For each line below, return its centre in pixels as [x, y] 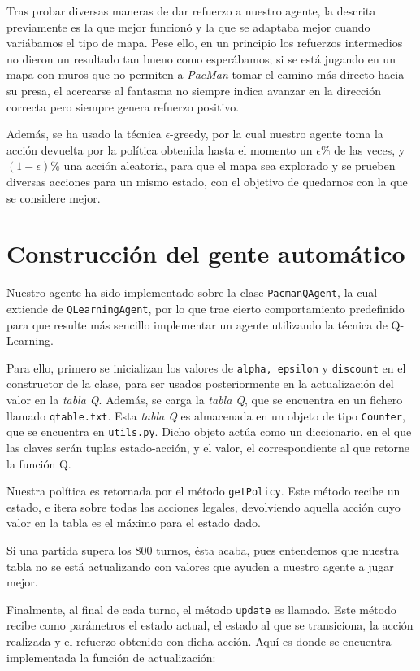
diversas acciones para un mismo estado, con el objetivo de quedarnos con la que [207, 181]
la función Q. [39, 463]
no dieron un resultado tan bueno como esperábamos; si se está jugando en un [201, 58]
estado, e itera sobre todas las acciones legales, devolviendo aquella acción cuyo [204, 506]
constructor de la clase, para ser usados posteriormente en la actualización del [200, 383]
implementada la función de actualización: [111, 657]
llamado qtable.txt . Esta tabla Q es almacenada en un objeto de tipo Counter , [206, 415]
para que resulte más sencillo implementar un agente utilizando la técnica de [197, 324]
